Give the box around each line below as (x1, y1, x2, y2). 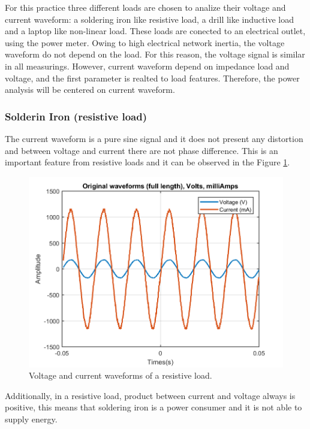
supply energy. (5, 413, 58, 425)
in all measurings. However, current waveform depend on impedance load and (5, 59, 290, 72)
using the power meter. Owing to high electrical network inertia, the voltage (5, 36, 285, 49)
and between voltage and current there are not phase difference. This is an (5, 144, 278, 156)
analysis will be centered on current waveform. (5, 83, 175, 96)
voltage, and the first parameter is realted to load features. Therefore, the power (5, 71, 300, 84)
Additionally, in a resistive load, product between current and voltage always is (5, 389, 296, 401)
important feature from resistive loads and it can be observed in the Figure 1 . (5, 156, 290, 168)
